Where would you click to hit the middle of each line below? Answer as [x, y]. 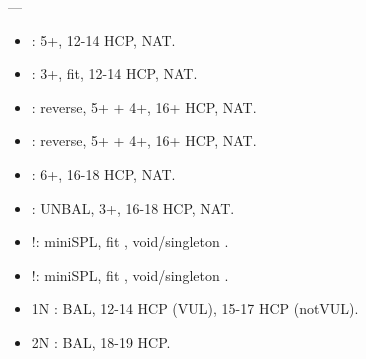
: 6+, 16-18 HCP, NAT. [103, 173]
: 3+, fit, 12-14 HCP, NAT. [114, 73]
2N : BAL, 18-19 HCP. [101, 341]
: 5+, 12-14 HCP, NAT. [103, 39]
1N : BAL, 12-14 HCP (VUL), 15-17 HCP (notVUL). [195, 308]
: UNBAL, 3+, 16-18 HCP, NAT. [133, 207]
